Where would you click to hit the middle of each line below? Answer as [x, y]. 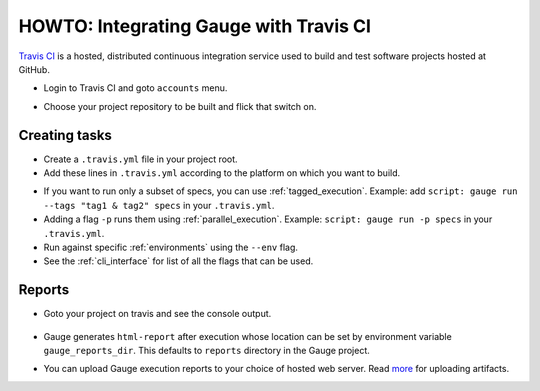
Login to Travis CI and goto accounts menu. [135, 88]
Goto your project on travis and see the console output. [157, 314]
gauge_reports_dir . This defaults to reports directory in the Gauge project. [206, 351]
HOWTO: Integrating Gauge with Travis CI [195, 26]
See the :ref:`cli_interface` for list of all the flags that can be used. [178, 261]
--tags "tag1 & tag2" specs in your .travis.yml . [159, 205]
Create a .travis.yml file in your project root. [141, 159]
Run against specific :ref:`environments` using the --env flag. [171, 247]
